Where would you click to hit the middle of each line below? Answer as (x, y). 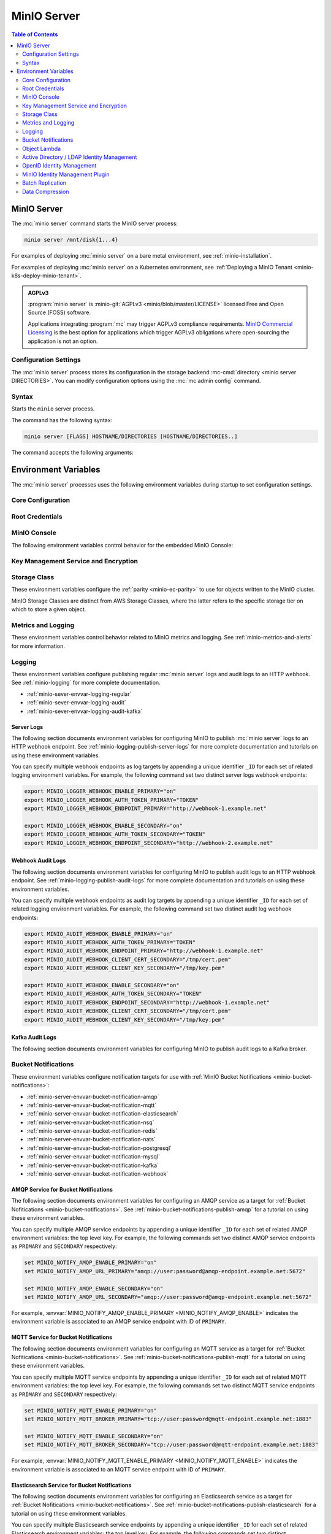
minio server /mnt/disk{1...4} (71, 240)
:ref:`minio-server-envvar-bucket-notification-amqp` (93, 1097)
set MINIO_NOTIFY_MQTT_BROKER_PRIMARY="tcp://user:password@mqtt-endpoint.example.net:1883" (168, 1419)
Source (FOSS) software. (59, 312)
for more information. (38, 646)
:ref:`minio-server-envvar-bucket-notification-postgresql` (99, 1148)
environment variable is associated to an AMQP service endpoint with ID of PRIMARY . (119, 1322)
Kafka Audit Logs (34, 1038)
